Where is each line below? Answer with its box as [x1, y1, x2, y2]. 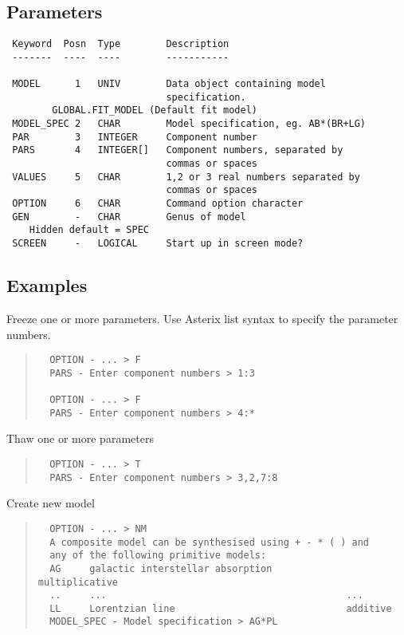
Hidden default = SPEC [29, 224, 149, 236]
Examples [6, 273, 88, 298]
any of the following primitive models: [49, 550, 267, 562]
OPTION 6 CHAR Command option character [12, 198, 304, 210]
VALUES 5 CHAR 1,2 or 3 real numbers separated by [12, 171, 360, 183]
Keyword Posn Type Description [12, 38, 229, 50]
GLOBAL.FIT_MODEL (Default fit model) [52, 105, 257, 116]
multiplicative [37, 576, 119, 588]
